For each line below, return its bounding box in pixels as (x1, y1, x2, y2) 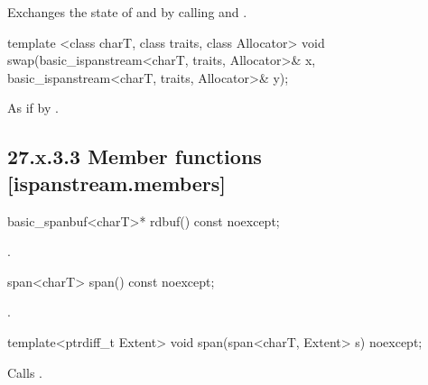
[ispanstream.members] (7, 169, 226, 197)
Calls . (7, 362, 42, 381)
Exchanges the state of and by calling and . (7, 3, 247, 21)
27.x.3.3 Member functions (7, 142, 262, 170)
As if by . (7, 98, 59, 117)
